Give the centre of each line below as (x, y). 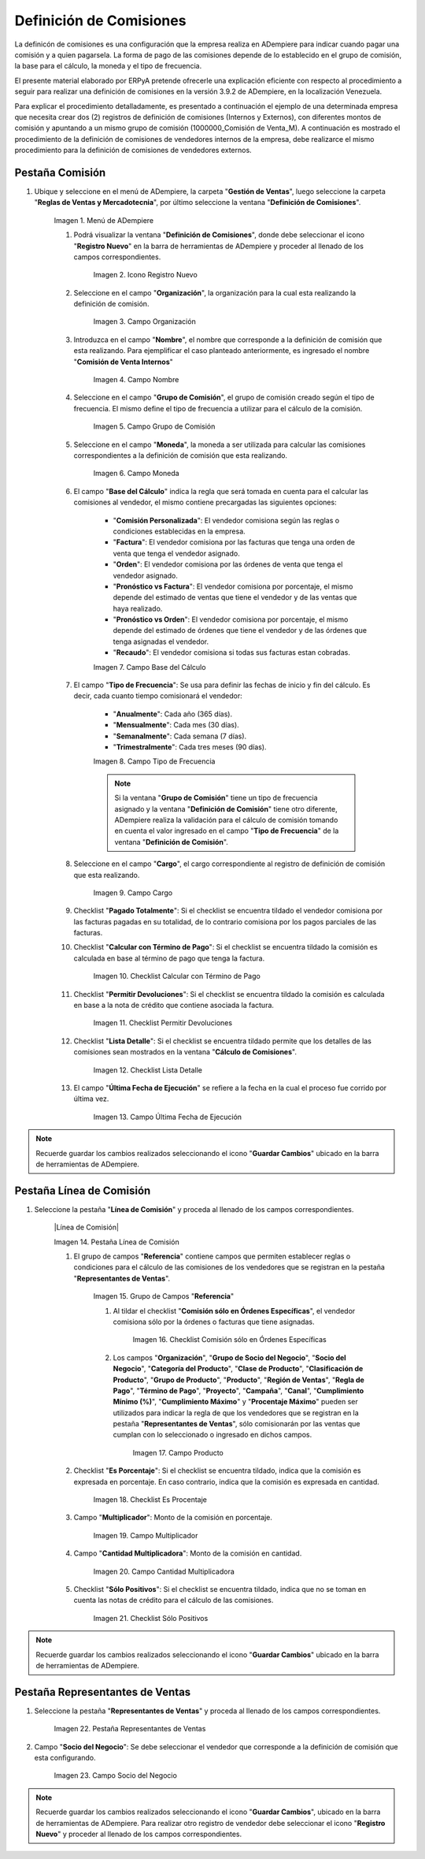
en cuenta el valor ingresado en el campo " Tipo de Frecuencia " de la (227, 831)
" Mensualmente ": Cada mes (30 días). (176, 725)
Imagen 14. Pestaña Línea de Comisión (117, 1242)
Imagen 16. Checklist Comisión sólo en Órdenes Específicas (229, 1340)
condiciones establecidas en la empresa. (179, 531)
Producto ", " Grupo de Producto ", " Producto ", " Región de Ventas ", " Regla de (239, 1380)
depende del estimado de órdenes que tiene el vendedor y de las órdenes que (240, 630)
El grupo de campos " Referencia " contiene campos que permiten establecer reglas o (212, 1256)
